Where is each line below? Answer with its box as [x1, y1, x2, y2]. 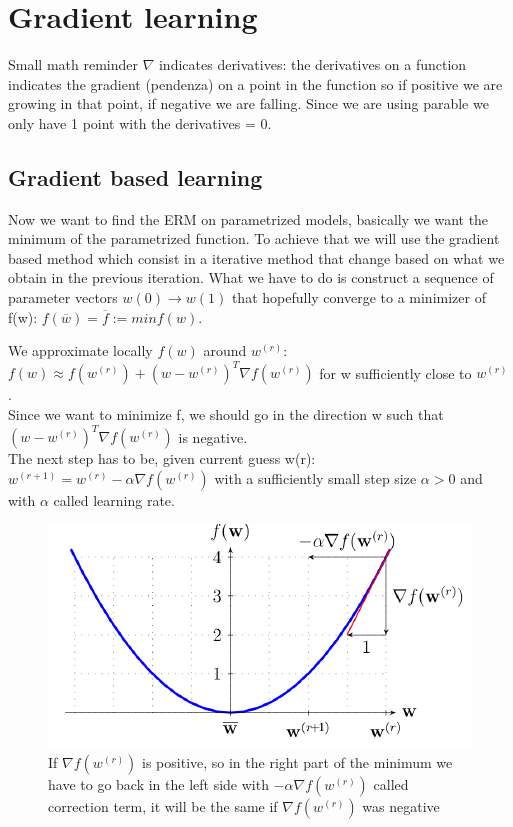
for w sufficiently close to [319, 362, 472, 383]
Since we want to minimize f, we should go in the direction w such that [8, 403, 444, 424]
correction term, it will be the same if [48, 795, 278, 816]
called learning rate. [53, 489, 175, 510]
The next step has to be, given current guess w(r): [8, 448, 316, 469]
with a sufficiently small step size [214, 467, 417, 488]
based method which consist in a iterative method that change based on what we [8, 247, 505, 268]
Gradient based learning [8, 161, 263, 192]
